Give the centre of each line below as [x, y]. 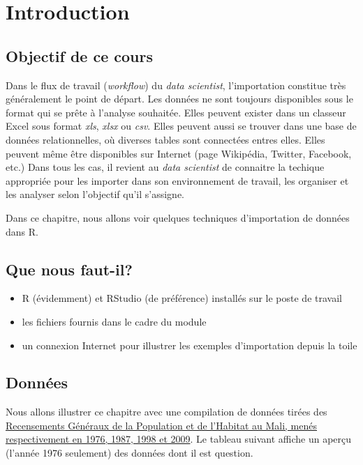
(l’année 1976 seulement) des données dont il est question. [129, 453]
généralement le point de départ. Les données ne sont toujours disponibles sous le [179, 99]
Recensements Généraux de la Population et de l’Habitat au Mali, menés [162, 425]
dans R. [22, 231]
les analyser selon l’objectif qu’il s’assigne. [95, 194]
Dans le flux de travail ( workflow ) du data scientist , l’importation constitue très [176, 85]
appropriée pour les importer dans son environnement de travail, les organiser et [177, 180]
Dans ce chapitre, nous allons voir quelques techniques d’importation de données [178, 217]
